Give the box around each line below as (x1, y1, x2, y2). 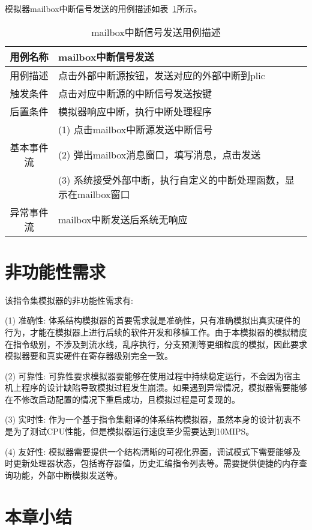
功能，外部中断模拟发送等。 (13, 468, 122, 481)
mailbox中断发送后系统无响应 (58, 212, 188, 226)
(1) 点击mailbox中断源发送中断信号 (58, 122, 213, 136)
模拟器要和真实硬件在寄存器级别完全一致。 (5, 349, 173, 362)
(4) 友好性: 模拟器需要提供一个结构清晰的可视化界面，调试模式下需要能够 (5, 445, 293, 457)
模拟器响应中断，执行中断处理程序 (58, 104, 212, 118)
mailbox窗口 (77, 187, 130, 201)
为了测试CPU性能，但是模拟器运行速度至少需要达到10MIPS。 (13, 425, 254, 438)
